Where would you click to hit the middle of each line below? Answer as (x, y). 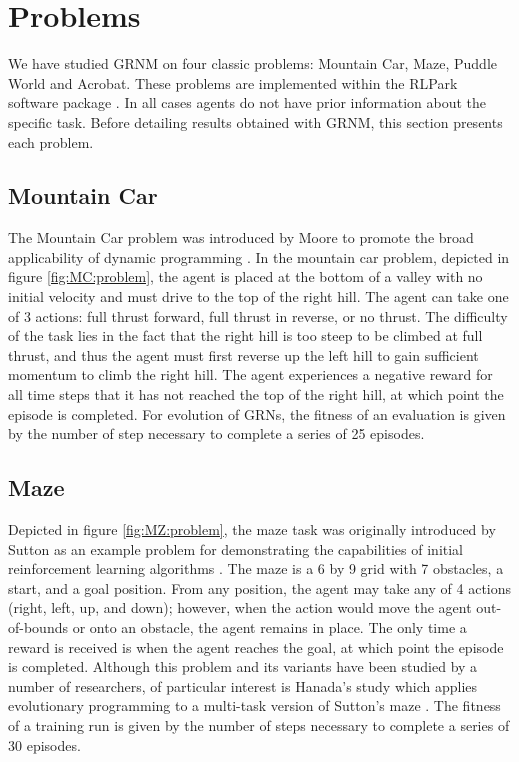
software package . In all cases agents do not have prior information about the (247, 102)
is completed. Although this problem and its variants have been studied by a (243, 666)
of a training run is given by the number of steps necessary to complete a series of (259, 724)
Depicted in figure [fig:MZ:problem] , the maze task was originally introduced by (252, 529)
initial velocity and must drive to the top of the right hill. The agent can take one (258, 296)
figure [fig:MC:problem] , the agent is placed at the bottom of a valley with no (245, 276)
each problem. (51, 141)
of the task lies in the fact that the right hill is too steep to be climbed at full (245, 335)
